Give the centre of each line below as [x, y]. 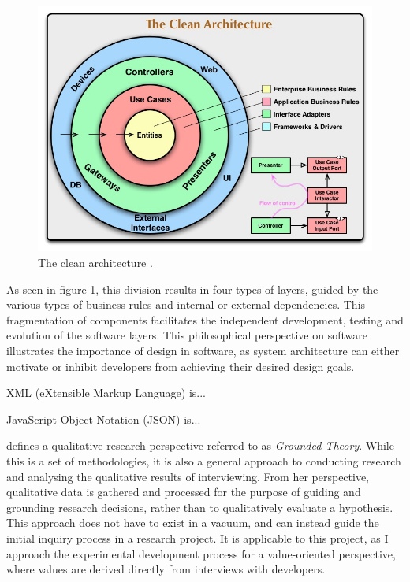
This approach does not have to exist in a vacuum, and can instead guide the [193, 523]
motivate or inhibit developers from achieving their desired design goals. [181, 366]
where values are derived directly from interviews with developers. [166, 569]
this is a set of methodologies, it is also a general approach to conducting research [204, 460]
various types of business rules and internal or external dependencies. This [186, 304]
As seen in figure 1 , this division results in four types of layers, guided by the [192, 289]
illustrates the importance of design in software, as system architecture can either [203, 350]
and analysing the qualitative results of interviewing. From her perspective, [188, 476]
